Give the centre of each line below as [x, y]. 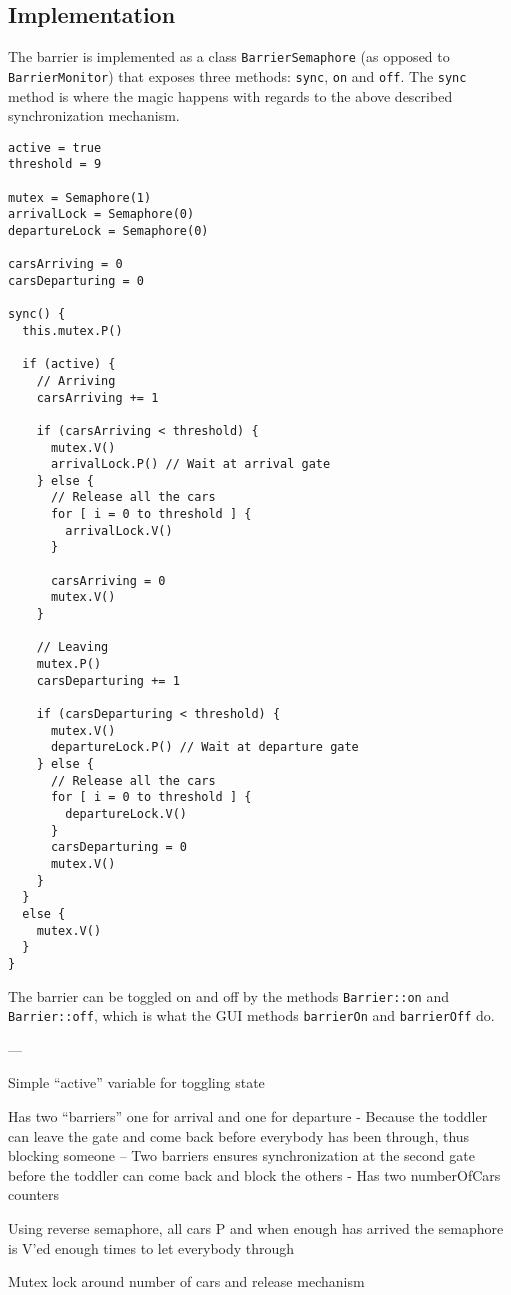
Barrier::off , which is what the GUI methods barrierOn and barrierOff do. [251, 1015]
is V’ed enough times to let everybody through [151, 1247]
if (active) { [69, 364]
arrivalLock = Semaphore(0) [101, 214]
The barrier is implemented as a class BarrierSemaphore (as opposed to [229, 56]
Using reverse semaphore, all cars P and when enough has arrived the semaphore [256, 1227]
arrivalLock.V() [119, 530]
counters [34, 1194]
